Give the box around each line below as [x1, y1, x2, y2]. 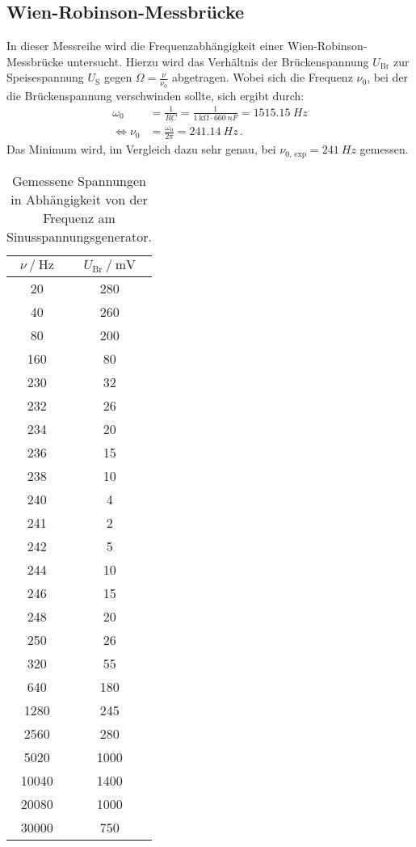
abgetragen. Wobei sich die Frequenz [171, 69, 353, 86]
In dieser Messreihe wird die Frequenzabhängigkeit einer [6, 37, 284, 54]
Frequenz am [43, 208, 116, 227]
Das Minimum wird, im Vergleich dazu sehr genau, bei [6, 141, 276, 158]
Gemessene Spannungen [11, 171, 147, 190]
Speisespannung [6, 69, 84, 86]
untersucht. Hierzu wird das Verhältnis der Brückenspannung [66, 53, 369, 70]
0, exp [285, 150, 307, 158]
